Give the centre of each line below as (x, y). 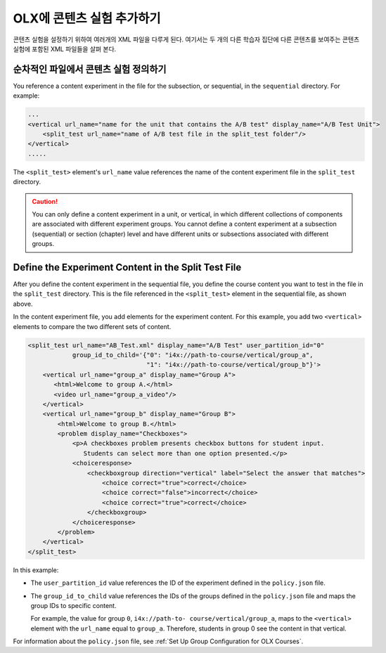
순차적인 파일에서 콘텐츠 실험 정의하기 (90, 69)
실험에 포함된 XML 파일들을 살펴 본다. (65, 49)
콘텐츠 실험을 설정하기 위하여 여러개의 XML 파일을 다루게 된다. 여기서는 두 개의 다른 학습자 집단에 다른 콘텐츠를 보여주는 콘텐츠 (186, 39)
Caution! (45, 201)
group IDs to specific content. (73, 605)
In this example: (36, 570)
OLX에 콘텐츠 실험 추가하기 (87, 18)
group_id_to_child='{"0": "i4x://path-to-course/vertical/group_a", (193, 355)
